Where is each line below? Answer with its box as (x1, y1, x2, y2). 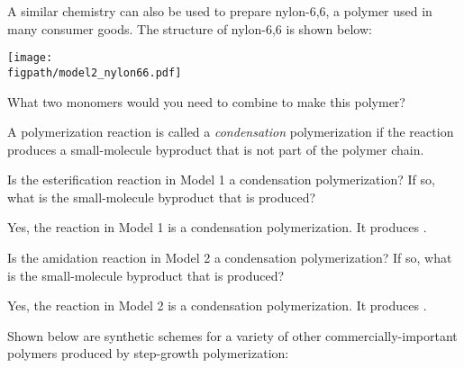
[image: (7, 51, 53, 65)
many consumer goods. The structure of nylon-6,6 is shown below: (7, 19, 372, 38)
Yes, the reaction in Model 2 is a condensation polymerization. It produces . (7, 296, 427, 315)
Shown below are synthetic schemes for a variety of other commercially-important (7, 326, 458, 345)
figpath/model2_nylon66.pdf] (7, 66, 182, 79)
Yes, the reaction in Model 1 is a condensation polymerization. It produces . (7, 218, 427, 237)
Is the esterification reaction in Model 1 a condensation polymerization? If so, (7, 170, 435, 189)
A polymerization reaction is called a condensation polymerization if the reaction (7, 122, 454, 141)
